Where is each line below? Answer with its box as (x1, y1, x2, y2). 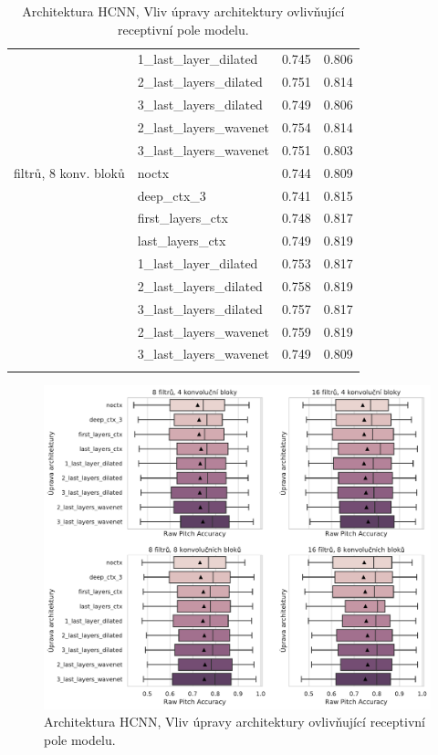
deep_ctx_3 (137, 185, 206, 204)
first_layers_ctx (137, 208, 228, 227)
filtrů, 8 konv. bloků (14, 163, 125, 182)
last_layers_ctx (137, 231, 226, 250)
